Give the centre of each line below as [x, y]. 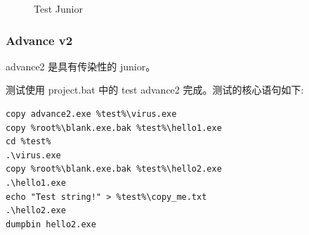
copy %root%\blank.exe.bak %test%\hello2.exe [114, 169]
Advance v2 [39, 40]
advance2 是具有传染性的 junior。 [81, 66]
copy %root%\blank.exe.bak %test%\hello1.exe [114, 128]
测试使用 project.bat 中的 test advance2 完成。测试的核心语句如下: [155, 90]
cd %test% [28, 142]
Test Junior [58, 8]
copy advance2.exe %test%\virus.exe [91, 114]
